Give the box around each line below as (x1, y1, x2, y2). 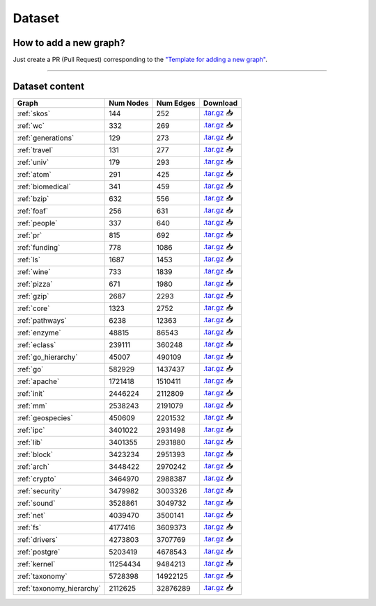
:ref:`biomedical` (17, 182, 71, 191)
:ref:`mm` (17, 401, 48, 410)
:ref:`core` (17, 303, 50, 313)
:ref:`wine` (17, 267, 52, 277)
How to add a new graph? (13, 37, 125, 49)
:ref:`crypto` (17, 474, 57, 484)
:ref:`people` (17, 218, 58, 228)
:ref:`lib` (17, 438, 43, 447)
